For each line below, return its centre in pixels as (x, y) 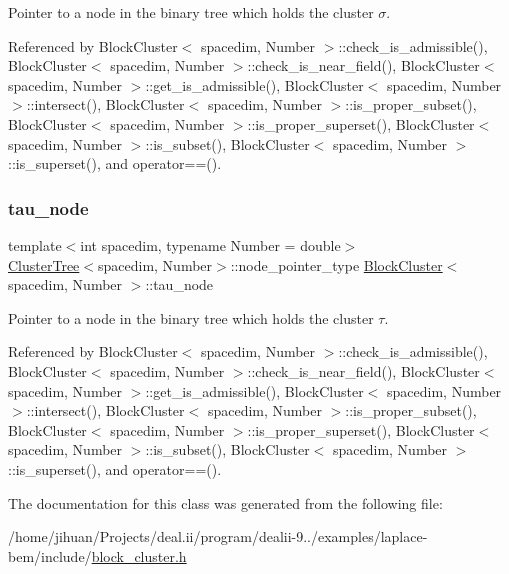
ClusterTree (44, 264)
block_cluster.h (139, 555)
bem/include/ (50, 555)
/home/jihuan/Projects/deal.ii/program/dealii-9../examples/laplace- (218, 536)
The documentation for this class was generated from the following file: (225, 502)
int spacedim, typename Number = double (210, 244)
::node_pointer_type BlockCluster (336, 264)
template (35, 244)
